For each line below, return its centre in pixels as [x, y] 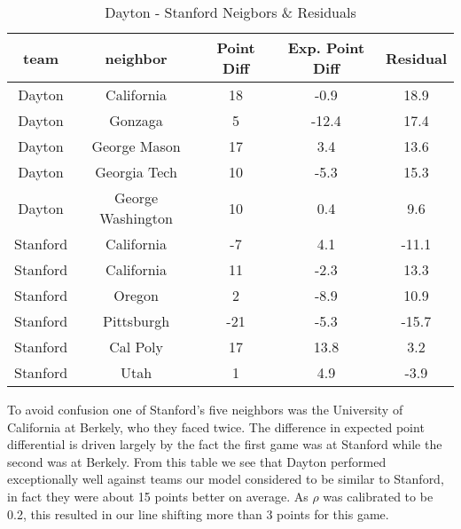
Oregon [136, 295]
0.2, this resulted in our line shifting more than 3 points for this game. [198, 513]
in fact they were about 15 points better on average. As [158, 496]
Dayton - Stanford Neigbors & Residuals [230, 12]
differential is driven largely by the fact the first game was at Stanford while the [225, 444]
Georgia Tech [136, 172]
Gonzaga [136, 120]
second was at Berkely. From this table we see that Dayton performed [197, 461]
